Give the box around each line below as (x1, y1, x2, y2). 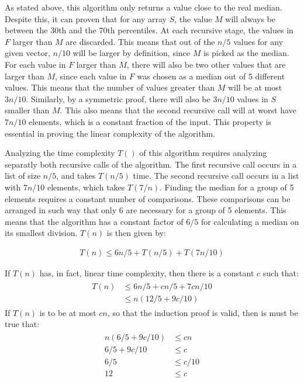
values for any (233, 35, 284, 47)
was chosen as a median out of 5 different (137, 70, 285, 82)
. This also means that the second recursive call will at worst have (60, 104, 296, 116)
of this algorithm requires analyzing (139, 147, 267, 159)
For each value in (5, 58, 66, 70)
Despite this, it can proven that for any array (5, 12, 167, 25)
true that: (5, 318, 40, 330)
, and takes (56, 169, 96, 182)
